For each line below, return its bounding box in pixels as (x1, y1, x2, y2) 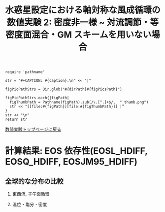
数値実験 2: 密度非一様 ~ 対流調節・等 (6, 17, 159, 28)
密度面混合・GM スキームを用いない (5, 29, 152, 40)
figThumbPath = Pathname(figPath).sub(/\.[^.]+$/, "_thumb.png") (9, 100, 149, 105)
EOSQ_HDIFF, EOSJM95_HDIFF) (5, 156, 138, 168)
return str (5, 117, 28, 122)
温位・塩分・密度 (12, 202, 47, 208)
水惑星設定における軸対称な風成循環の (5, 4, 161, 16)
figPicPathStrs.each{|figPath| (5, 96, 69, 101)
